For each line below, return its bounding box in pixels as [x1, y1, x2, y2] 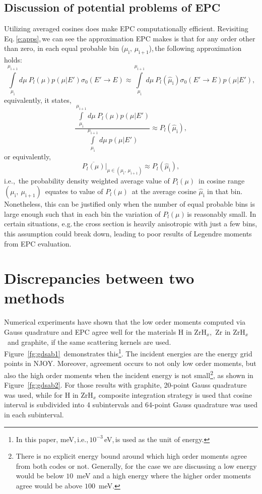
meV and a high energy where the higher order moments [77, 470, 251, 481]
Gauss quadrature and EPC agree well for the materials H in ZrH [4, 327, 207, 337]
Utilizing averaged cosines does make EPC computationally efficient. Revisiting [4, 23, 248, 34]
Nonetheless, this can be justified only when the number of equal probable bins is [4, 199, 255, 209]
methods [4, 287, 64, 308]
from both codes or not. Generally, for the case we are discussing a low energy [16, 460, 257, 471]
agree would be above [16, 480, 83, 491]
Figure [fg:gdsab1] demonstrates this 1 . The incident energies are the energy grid [4, 347, 252, 358]
